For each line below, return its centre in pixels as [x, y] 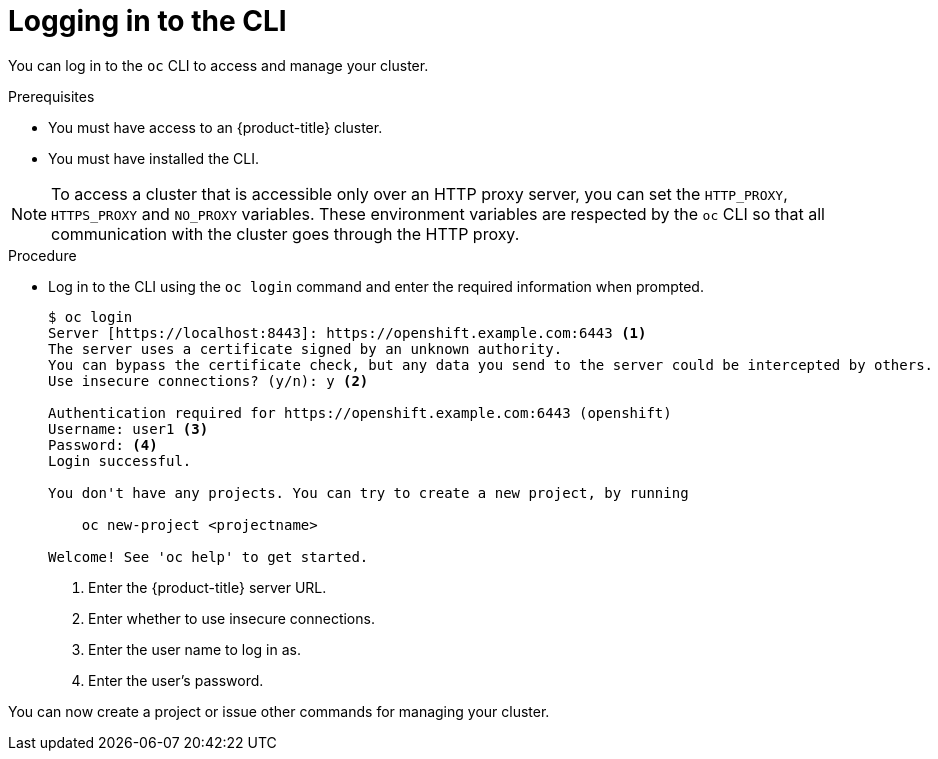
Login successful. [120, 460]
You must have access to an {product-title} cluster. [215, 127]
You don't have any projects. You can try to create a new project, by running [368, 492]
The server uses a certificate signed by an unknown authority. [305, 348]
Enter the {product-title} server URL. [207, 587]
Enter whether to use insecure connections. [231, 618]
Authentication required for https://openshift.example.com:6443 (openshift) [360, 412]
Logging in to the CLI [147, 21]
